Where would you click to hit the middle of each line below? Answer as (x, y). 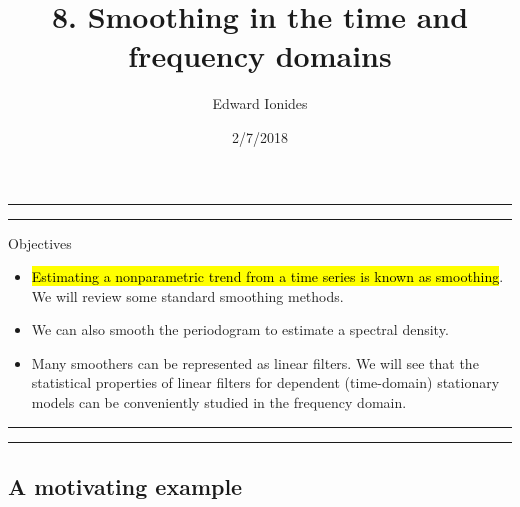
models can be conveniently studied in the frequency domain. (219, 402)
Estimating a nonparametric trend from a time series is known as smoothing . (267, 276)
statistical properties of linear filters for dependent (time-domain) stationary (265, 382)
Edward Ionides (260, 103)
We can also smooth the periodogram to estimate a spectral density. (240, 329)
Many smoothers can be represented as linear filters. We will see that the (255, 362)
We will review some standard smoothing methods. (187, 295)
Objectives (40, 242)
